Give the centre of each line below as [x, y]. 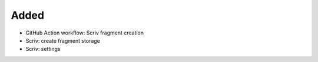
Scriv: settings [43, 49]
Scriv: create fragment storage [63, 40]
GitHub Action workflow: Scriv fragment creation [85, 33]
